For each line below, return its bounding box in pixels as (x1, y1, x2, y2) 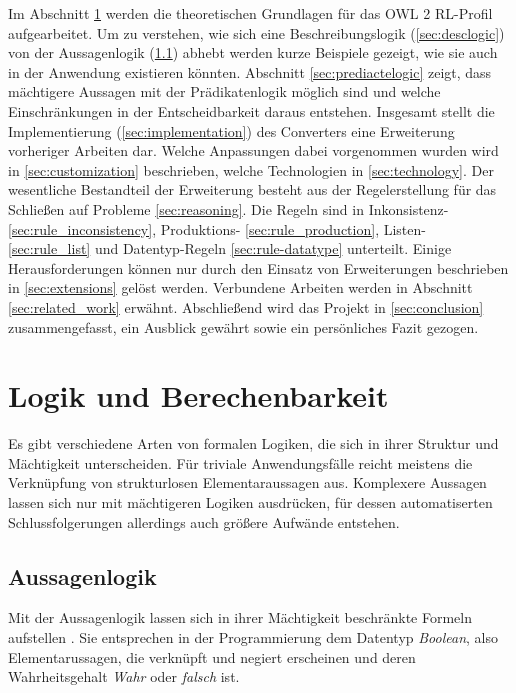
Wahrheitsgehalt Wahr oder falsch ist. (8, 666, 240, 687)
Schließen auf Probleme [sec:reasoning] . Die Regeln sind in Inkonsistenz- (8, 198, 449, 219)
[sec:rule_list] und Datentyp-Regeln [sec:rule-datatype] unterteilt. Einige (8, 238, 452, 259)
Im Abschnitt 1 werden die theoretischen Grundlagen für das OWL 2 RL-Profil (8, 3, 493, 23)
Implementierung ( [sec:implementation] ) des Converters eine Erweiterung (8, 120, 455, 141)
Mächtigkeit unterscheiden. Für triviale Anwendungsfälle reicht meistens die (8, 452, 473, 473)
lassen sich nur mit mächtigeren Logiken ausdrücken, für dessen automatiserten (8, 492, 493, 512)
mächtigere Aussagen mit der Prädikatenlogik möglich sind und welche (8, 81, 441, 102)
